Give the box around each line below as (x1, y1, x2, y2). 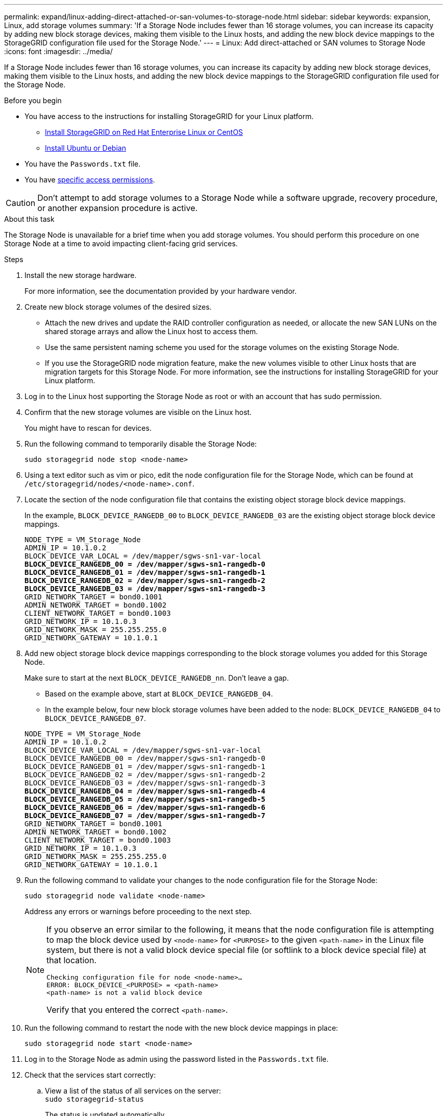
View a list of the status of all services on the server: (45, 1086, 221, 1095)
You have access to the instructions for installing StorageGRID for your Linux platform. (24, 112, 314, 121)
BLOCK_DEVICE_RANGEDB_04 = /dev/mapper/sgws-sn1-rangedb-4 (24, 787, 266, 795)
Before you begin (4, 96, 62, 105)
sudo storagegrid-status (45, 1095, 144, 1103)
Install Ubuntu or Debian (45, 144, 126, 152)
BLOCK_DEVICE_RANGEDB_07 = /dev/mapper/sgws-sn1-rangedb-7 (24, 811, 266, 820)
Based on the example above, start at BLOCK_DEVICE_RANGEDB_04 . (45, 689, 273, 698)
